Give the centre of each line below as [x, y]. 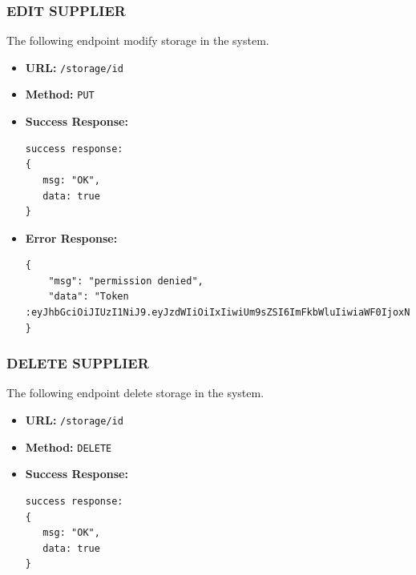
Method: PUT [60, 94]
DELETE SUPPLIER [78, 363]
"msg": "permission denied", [126, 281]
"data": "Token [89, 297]
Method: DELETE [69, 446]
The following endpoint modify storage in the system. [138, 40]
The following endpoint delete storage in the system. [135, 393]
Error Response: [71, 237]
